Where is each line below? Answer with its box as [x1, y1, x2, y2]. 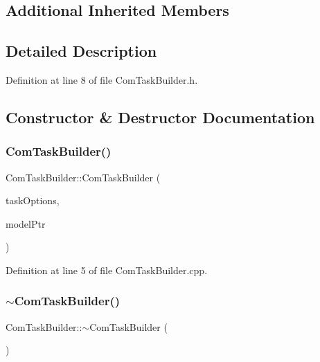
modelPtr [6, 216, 46, 230]
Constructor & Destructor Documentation [6, 106, 315, 127]
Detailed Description [6, 40, 157, 62]
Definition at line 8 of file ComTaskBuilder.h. [6, 72, 198, 87]
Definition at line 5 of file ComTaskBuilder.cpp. [6, 262, 208, 277]
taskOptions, [6, 193, 60, 208]
